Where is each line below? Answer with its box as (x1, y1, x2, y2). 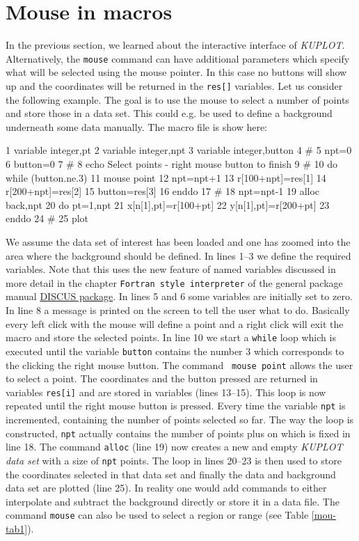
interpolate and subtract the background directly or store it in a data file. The (6, 494, 340, 508)
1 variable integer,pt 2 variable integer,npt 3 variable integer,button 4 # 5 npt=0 (6, 143, 352, 157)
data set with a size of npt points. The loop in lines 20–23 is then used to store (6, 453, 342, 467)
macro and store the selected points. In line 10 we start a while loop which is (6, 330, 336, 345)
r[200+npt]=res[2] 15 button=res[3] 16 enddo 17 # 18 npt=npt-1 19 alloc (6, 184, 320, 198)
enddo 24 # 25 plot (6, 211, 88, 226)
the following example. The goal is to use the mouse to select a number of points (6, 92, 349, 107)
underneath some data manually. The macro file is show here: (6, 119, 267, 134)
